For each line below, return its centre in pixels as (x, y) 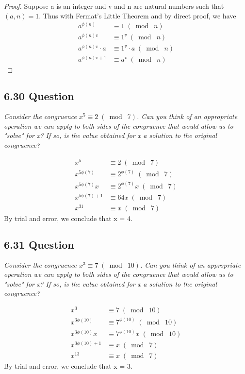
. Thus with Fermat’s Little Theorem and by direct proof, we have (138, 15)
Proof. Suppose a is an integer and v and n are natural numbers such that (114, 6)
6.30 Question (39, 96)
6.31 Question (39, 244)
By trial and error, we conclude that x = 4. (68, 218)
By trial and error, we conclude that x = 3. (68, 366)
